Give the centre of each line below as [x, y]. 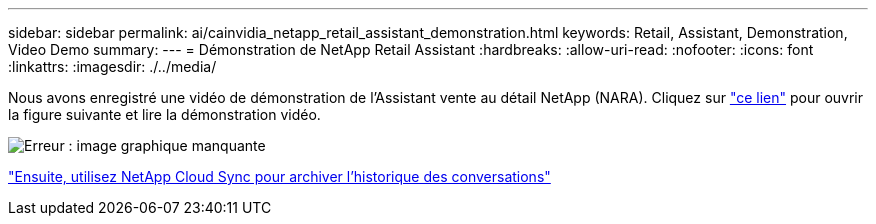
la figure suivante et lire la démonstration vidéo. [164, 114]
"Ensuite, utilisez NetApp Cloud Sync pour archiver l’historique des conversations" [279, 176]
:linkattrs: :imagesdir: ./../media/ [112, 66]
